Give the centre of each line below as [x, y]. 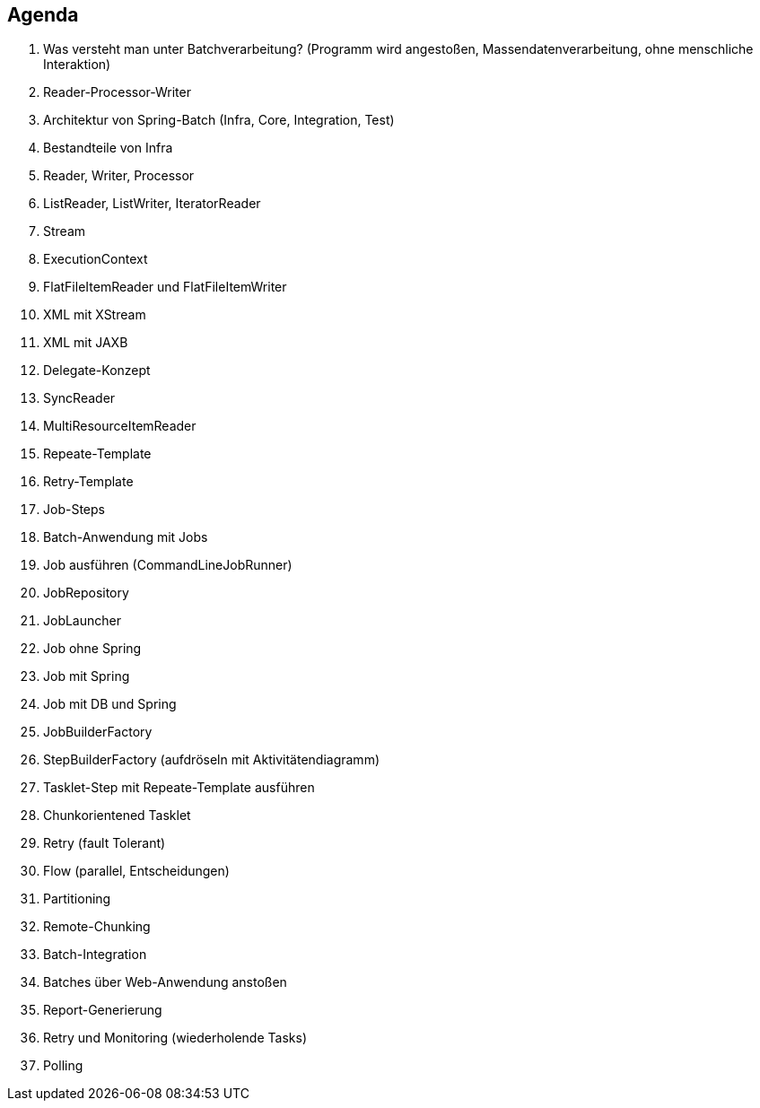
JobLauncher [82, 621]
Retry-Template [88, 482]
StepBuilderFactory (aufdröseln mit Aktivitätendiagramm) [211, 760]
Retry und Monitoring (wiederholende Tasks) [175, 1038]
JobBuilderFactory [98, 732]
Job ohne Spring [92, 649]
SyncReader [79, 398]
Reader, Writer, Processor [119, 176]
